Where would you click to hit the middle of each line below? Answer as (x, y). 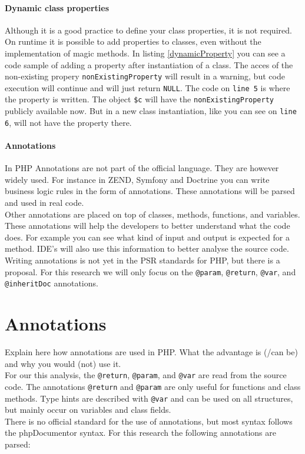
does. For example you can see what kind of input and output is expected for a (147, 237)
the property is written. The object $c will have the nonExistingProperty (140, 99)
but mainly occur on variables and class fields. (88, 410)
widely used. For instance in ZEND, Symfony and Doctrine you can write (137, 179)
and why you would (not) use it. (63, 363)
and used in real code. (44, 203)
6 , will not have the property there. (68, 122)
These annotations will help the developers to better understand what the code (147, 226)
